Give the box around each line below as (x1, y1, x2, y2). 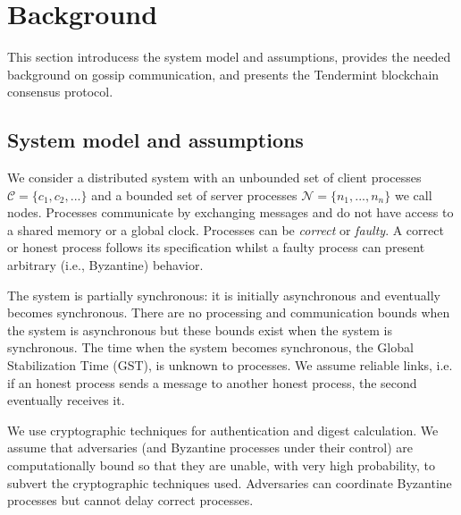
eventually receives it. (7, 391, 125, 409)
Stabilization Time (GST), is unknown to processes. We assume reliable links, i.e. (7, 356, 453, 375)
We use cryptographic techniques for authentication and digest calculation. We (7, 420, 439, 439)
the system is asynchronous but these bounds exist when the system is (7, 320, 392, 339)
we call (394, 185, 432, 204)
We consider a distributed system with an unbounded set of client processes (7, 168, 422, 187)
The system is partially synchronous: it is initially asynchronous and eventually (7, 285, 440, 304)
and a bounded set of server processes (91, 185, 298, 204)
